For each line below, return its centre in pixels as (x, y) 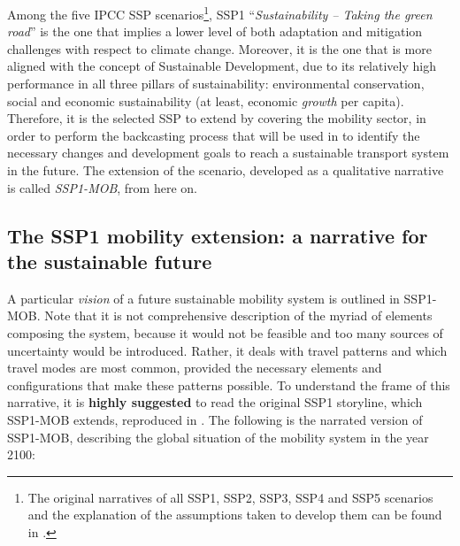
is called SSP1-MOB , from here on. (102, 187)
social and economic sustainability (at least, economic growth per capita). (206, 100)
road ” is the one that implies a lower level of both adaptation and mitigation (215, 31)
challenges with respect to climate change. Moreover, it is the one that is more (219, 48)
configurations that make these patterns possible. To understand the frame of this (229, 385)
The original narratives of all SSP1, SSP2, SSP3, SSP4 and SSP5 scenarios (230, 497)
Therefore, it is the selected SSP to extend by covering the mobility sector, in (217, 118)
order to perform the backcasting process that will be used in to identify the (214, 135)
